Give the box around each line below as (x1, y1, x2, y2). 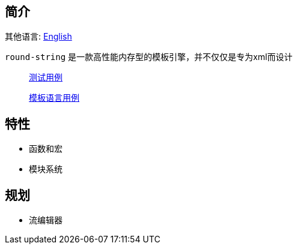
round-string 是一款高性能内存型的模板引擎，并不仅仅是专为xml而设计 (5, 52, 293, 62)
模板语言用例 (29, 92, 79, 103)
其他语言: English (5, 31, 72, 42)
